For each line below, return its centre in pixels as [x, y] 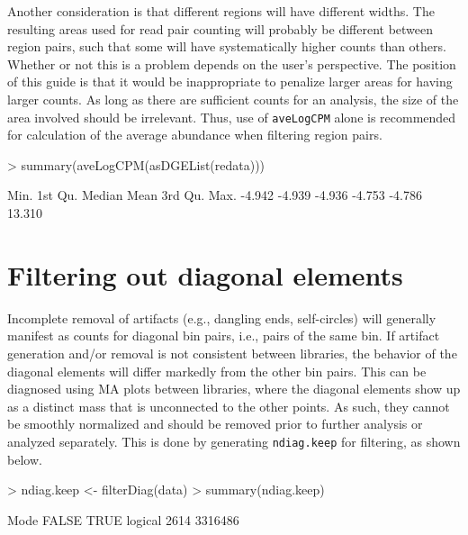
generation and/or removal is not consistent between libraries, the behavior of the [232, 353]
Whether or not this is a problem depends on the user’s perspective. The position [232, 63]
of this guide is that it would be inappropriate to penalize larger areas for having [230, 82]
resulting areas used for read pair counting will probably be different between [220, 28]
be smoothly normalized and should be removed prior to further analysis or [215, 424]
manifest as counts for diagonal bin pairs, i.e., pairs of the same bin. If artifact [224, 336]
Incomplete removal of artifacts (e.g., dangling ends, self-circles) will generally [222, 317]
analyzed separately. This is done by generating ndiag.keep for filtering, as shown [234, 441]
